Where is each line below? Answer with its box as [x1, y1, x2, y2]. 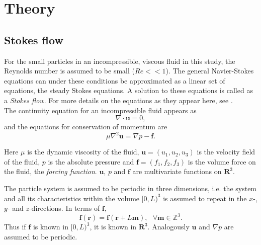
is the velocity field [197, 146, 255, 157]
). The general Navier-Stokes [165, 65, 254, 76]
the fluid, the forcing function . [4, 166, 97, 177]
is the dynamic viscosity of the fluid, [27, 146, 139, 157]
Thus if [4, 221, 26, 232]
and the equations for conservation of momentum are [4, 121, 167, 132]
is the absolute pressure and [48, 156, 134, 167]
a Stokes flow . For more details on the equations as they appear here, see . [4, 95, 233, 105]
